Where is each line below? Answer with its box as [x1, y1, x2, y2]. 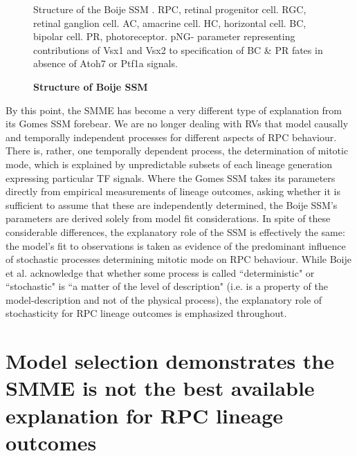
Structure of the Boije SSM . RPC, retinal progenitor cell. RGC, [33, 2, 306, 16]
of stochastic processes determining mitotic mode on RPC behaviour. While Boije [6, 252, 352, 266]
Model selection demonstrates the [6, 347, 334, 375]
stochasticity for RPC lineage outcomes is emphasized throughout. [6, 306, 287, 320]
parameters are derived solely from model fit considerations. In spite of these [6, 211, 331, 226]
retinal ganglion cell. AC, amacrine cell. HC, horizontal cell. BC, [33, 15, 306, 30]
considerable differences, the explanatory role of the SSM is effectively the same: [6, 224, 345, 239]
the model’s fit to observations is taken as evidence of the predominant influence [6, 238, 346, 253]
